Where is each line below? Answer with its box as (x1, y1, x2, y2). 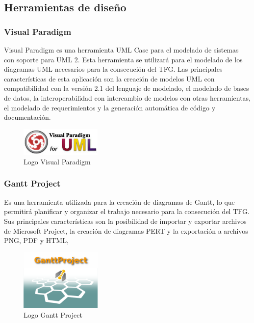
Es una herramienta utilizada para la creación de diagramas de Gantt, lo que (4, 196, 235, 207)
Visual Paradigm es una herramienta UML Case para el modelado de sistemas (4, 45, 239, 54)
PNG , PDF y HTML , (4, 235, 69, 245)
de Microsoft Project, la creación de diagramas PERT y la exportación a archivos (4, 225, 248, 236)
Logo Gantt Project (24, 309, 82, 320)
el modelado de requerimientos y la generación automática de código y (4, 102, 216, 112)
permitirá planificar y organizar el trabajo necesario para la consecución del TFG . (4, 206, 250, 216)
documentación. (4, 112, 51, 122)
